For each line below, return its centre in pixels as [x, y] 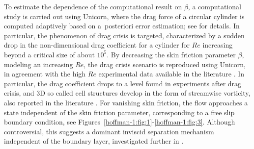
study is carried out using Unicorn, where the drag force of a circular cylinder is [124, 16]
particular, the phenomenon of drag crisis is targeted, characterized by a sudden [124, 35]
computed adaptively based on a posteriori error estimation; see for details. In [122, 26]
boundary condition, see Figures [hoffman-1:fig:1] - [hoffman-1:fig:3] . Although [120, 122]
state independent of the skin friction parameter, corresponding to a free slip [119, 112]
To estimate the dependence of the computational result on [93, 6]
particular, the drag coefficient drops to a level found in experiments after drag [123, 83]
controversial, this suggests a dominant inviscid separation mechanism [109, 131]
